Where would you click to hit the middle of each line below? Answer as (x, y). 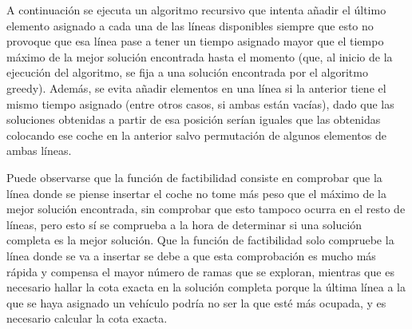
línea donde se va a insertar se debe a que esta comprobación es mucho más (191, 255)
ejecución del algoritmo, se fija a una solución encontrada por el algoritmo (187, 72)
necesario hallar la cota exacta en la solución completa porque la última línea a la (206, 287)
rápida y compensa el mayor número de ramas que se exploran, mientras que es (200, 271)
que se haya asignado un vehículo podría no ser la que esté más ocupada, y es (196, 302)
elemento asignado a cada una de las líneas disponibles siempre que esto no (190, 25)
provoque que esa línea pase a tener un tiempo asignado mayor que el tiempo (195, 41)
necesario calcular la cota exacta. (87, 318)
